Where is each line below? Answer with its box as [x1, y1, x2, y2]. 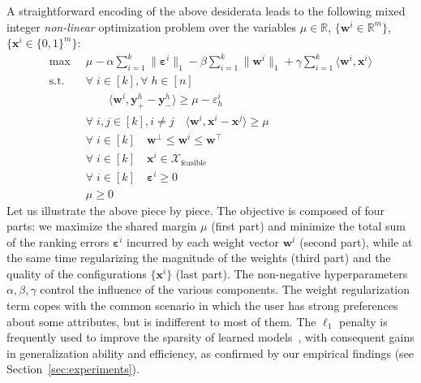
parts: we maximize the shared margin [6, 217, 197, 235]
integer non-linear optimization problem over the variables [6, 18, 297, 35]
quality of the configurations [6, 265, 147, 282]
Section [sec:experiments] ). [6, 360, 140, 377]
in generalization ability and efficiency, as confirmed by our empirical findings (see [6, 344, 415, 361]
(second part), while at [299, 233, 413, 250]
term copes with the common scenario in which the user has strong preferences [6, 297, 398, 314]
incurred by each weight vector [127, 233, 280, 250]
